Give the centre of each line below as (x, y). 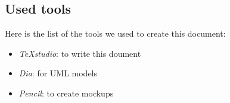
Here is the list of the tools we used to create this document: (115, 33)
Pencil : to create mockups (66, 93)
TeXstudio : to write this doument (80, 53)
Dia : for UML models (58, 73)
